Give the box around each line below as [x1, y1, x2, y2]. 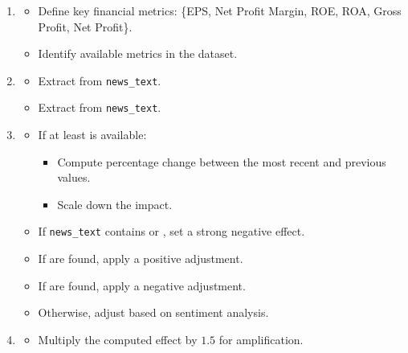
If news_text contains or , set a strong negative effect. [38, 223, 305, 240]
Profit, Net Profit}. [38, 18, 133, 35]
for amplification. [218, 330, 304, 347]
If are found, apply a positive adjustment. [38, 250, 243, 267]
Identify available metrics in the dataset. [38, 45, 238, 62]
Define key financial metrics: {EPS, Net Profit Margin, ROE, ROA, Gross [38, 2, 402, 18]
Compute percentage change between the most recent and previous [57, 153, 386, 170]
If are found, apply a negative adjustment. [38, 277, 246, 293]
